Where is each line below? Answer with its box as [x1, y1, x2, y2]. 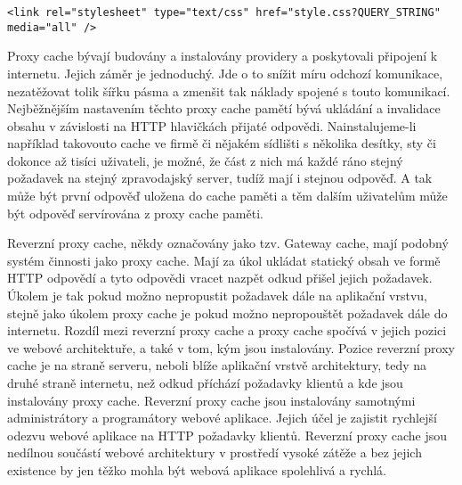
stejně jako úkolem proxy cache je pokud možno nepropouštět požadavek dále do [7, 303, 448, 322]
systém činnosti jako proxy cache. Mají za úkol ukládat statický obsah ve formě [7, 251, 441, 269]
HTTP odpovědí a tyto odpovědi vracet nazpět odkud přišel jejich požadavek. [7, 268, 433, 287]
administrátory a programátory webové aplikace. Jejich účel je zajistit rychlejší [7, 408, 437, 427]
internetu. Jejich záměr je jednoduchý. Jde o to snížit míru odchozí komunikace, [7, 63, 443, 82]
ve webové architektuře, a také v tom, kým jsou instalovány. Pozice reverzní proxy [7, 338, 455, 357]
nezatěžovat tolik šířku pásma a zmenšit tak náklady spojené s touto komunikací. [7, 81, 450, 100]
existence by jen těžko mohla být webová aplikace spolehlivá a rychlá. [7, 460, 386, 479]
